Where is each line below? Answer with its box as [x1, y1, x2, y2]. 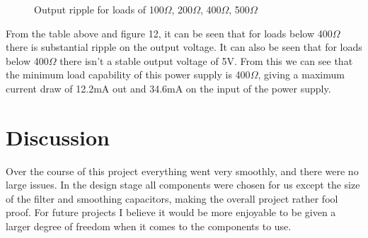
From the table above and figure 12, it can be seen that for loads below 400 [6, 25, 333, 40]
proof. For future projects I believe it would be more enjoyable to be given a [6, 205, 336, 220]
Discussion [6, 122, 110, 151]
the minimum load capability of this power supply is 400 [6, 67, 251, 82]
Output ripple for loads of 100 [34, 2, 164, 16]
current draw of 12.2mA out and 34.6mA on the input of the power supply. [6, 81, 331, 95]
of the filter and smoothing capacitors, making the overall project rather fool [6, 191, 338, 206]
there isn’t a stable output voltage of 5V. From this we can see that [59, 53, 353, 68]
